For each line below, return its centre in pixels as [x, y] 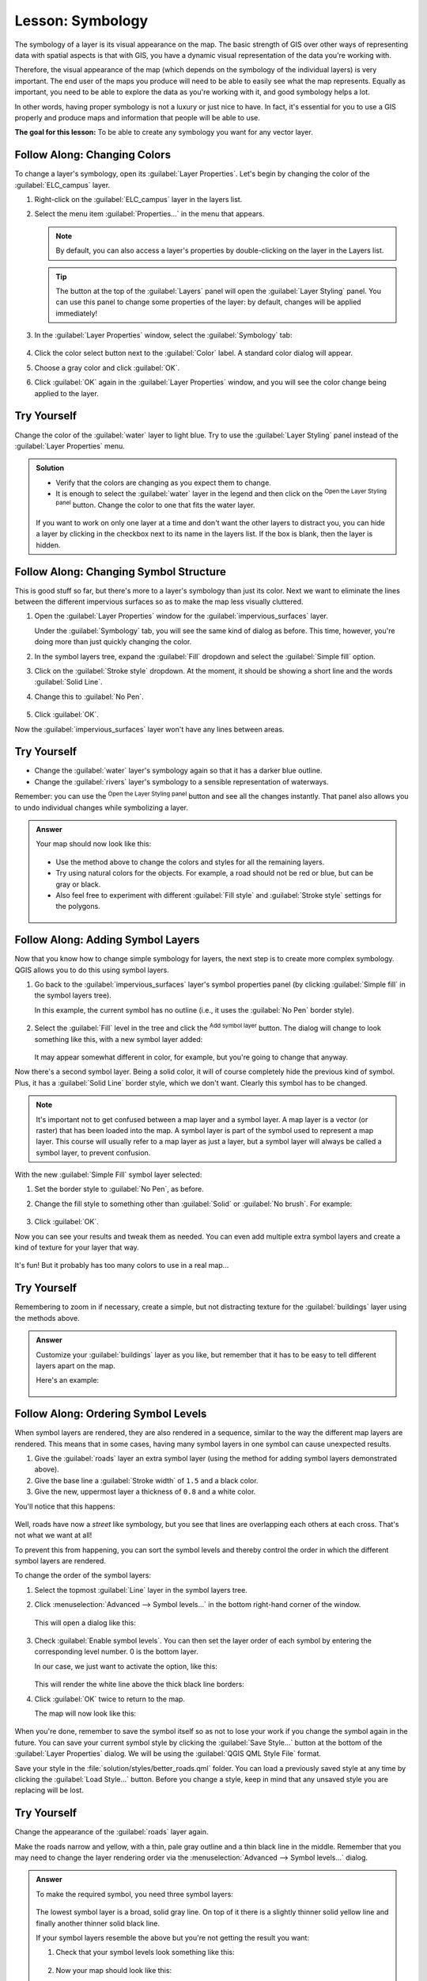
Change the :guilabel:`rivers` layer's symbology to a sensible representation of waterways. [181, 781]
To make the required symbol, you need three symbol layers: [134, 1894]
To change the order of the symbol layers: [83, 1575]
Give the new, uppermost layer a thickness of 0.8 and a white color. [145, 1492]
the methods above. [47, 1318]
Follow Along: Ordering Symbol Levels [111, 1414]
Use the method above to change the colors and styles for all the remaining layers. [190, 862]
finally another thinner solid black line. [98, 1923]
